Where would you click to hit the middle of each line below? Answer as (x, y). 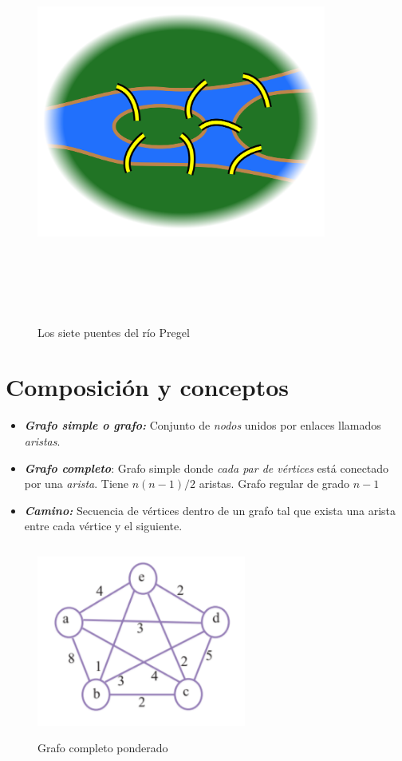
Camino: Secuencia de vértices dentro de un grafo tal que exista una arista (210, 510)
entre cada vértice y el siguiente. (103, 526)
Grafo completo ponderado (103, 748)
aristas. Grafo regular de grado (274, 484)
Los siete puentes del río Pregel (114, 332)
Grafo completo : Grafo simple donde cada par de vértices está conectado (207, 468)
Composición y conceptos (147, 387)
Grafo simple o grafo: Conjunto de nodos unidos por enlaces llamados (203, 425)
